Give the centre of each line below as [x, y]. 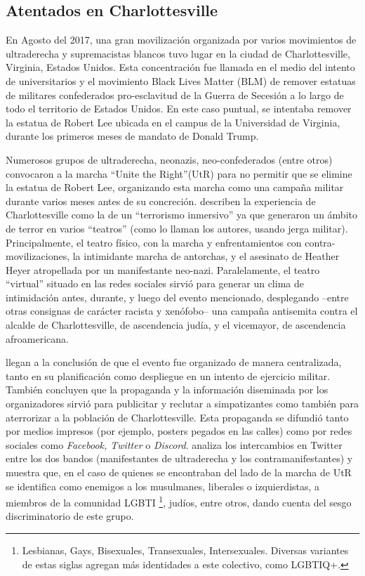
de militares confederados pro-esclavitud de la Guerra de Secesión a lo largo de [175, 94]
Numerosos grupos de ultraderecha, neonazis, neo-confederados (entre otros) [169, 159]
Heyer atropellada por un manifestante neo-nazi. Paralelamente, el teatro [163, 269]
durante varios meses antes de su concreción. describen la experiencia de [161, 201]
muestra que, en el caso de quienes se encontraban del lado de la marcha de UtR [179, 472]
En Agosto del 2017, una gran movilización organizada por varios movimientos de [181, 40]
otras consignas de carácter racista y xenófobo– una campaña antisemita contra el [182, 311]
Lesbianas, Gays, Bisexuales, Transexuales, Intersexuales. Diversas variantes [185, 550]
